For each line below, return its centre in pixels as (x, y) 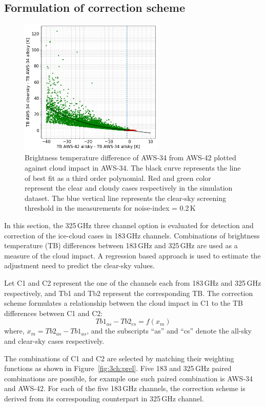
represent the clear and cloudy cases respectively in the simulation (129, 188)
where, (14, 331)
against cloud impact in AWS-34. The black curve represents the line (133, 168)
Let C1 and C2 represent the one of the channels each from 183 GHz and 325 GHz (133, 282)
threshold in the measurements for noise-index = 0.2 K (110, 208)
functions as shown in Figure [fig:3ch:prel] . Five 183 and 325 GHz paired (118, 368)
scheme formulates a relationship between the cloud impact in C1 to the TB (124, 303)
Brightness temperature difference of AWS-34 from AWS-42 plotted (130, 158)
